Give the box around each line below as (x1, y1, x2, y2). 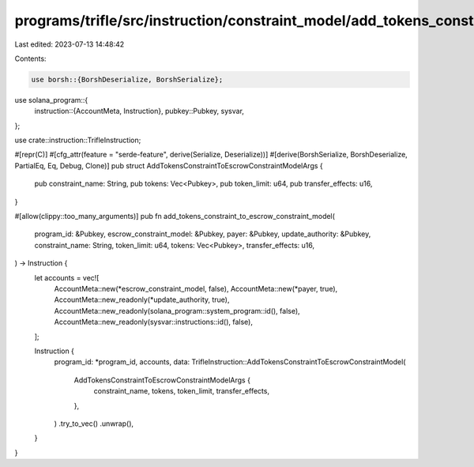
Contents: (14, 54, 47, 63)
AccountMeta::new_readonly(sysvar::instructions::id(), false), (54, 317, 253, 327)
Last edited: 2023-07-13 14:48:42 (14, 40, 125, 49)
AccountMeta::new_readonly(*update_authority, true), (54, 295, 230, 304)
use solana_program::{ (14, 95, 88, 104)
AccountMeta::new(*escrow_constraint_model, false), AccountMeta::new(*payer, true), (54, 284, 338, 293)
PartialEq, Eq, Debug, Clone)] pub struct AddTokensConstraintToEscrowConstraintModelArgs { (14, 160, 323, 170)
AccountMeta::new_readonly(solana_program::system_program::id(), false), (54, 306, 300, 315)
